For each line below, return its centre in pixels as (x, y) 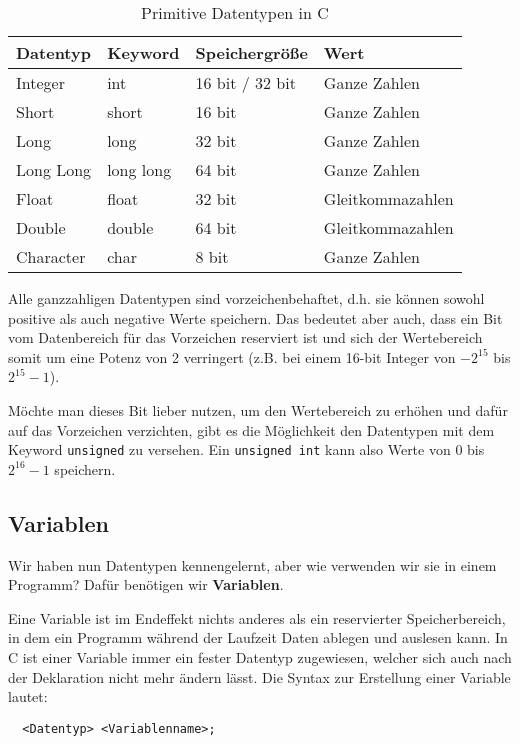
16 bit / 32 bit (245, 82)
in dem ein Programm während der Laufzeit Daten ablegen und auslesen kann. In (258, 637)
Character (51, 256)
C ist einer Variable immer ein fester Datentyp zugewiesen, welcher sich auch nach (260, 656)
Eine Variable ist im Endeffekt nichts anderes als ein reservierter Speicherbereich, (257, 617)
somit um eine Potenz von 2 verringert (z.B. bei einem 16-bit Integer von (232, 356)
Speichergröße (251, 52)
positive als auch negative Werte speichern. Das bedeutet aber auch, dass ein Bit (255, 317)
